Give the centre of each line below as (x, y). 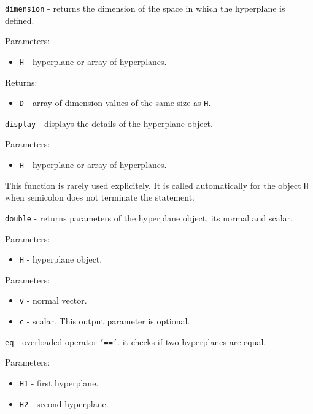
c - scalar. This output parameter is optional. (105, 321)
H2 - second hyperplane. (64, 403)
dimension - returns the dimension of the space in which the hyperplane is (145, 8)
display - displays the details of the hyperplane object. (109, 123)
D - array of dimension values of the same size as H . (115, 103)
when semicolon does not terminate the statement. (100, 197)
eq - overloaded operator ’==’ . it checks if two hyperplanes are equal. (136, 341)
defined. (20, 20)
